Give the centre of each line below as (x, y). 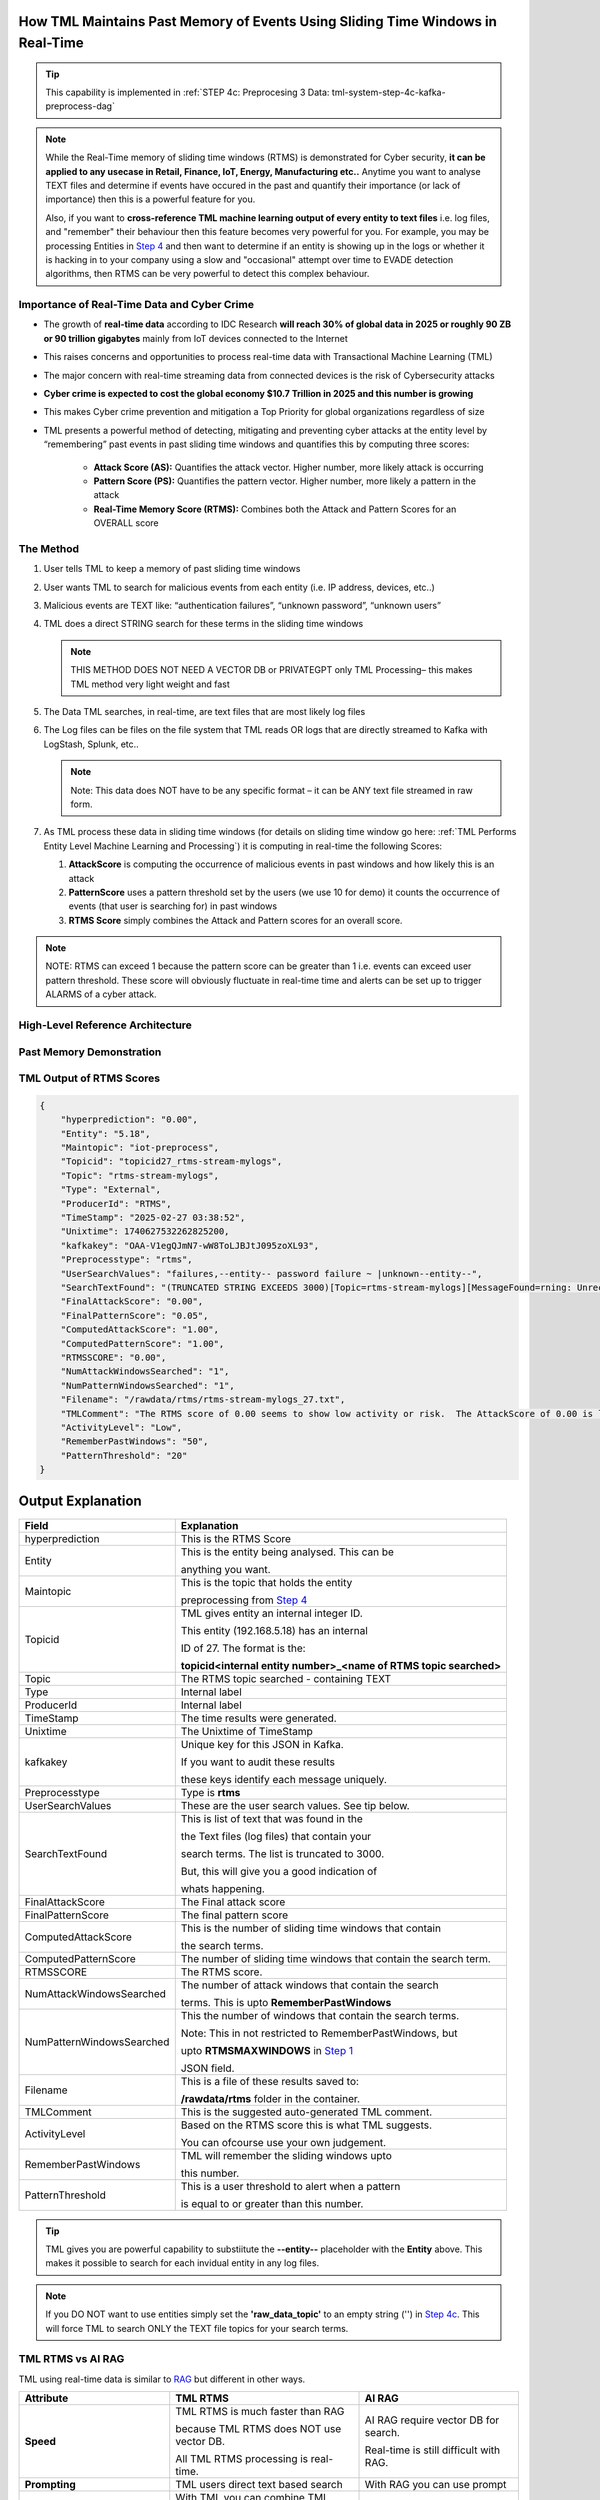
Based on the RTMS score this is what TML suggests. (306, 2125)
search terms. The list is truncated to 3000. (282, 1853)
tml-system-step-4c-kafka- (388, 92)
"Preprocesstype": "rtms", (127, 1259)
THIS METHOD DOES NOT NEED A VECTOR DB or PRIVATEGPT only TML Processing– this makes (272, 670)
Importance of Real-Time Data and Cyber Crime (136, 305)
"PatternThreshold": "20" (124, 1455)
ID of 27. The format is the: (243, 1648)
